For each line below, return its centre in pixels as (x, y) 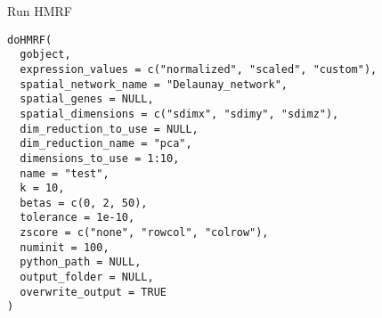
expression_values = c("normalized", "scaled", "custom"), (199, 69)
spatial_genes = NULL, (87, 99)
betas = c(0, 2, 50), (84, 203)
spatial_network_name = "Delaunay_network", (154, 84)
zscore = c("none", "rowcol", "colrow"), (144, 233)
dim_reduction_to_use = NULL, (109, 129)
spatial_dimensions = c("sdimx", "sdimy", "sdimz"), (179, 114)
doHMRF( (30, 40)
